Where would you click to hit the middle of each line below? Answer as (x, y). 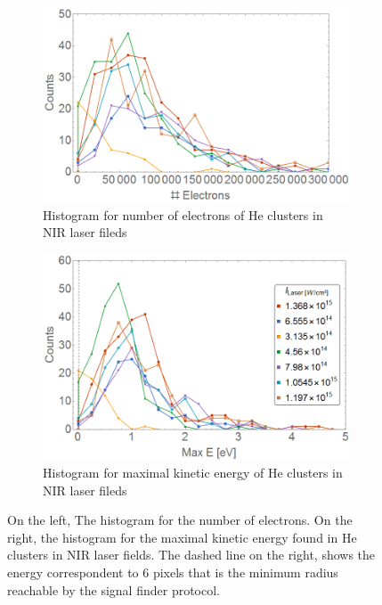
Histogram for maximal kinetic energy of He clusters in (193, 472)
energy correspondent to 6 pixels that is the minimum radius (173, 572)
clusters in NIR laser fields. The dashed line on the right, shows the (191, 555)
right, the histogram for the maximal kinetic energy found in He (182, 537)
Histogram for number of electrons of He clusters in (183, 214)
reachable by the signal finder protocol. (114, 589)
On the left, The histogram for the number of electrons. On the (180, 520)
